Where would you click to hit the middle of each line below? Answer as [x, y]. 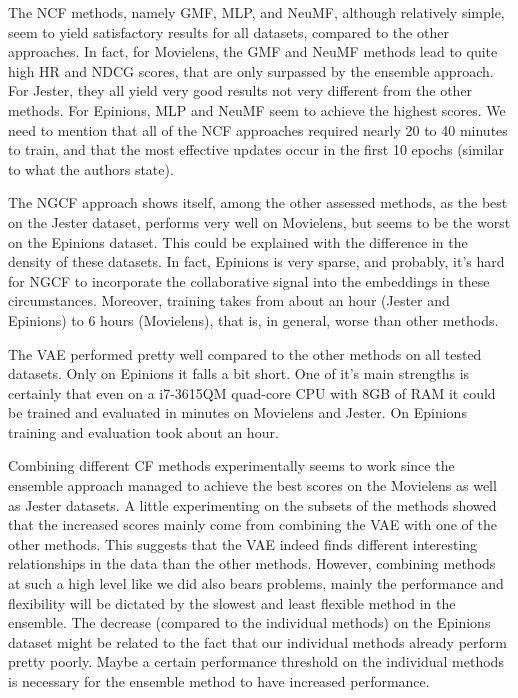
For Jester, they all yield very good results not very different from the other [240, 90]
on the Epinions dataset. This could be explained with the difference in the [238, 241]
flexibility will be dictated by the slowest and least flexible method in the [232, 602]
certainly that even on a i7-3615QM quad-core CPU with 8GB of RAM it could [252, 392]
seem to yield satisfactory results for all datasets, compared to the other [228, 31]
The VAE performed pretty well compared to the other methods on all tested [245, 353]
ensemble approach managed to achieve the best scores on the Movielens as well [252, 485]
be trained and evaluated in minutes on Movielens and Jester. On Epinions [237, 412]
